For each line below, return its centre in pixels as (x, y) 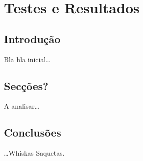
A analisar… (22, 106)
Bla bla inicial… (27, 59)
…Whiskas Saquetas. (34, 153)
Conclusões (33, 132)
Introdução (32, 38)
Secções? (26, 85)
